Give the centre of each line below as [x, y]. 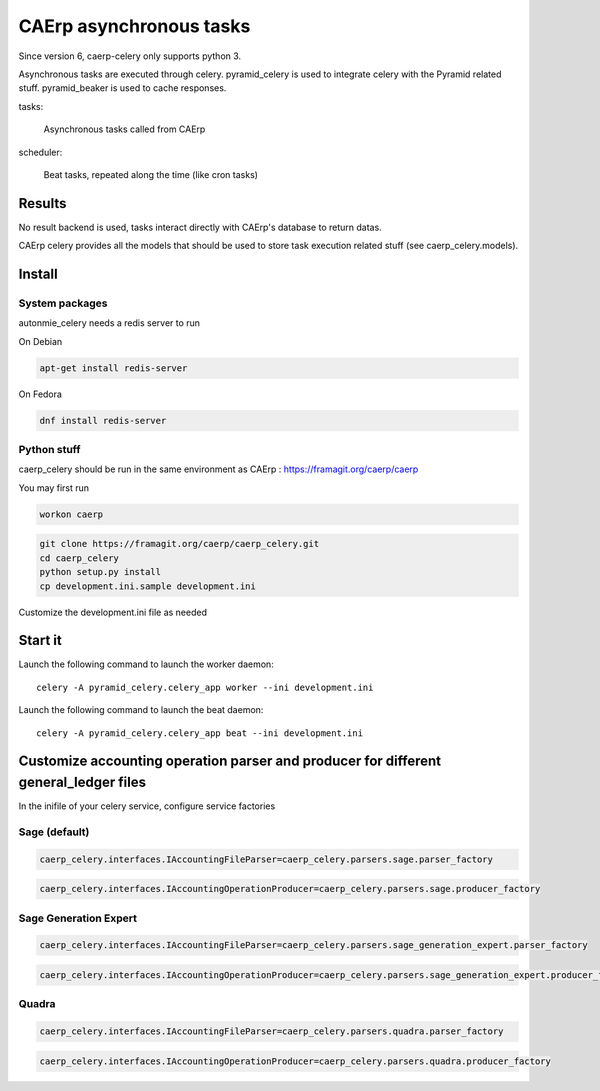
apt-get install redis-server [113, 368]
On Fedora [40, 394]
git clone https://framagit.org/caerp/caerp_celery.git [179, 544]
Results [42, 203]
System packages [63, 303]
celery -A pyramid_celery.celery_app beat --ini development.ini [200, 733]
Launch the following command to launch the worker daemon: [146, 664]
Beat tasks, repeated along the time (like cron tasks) [151, 174]
